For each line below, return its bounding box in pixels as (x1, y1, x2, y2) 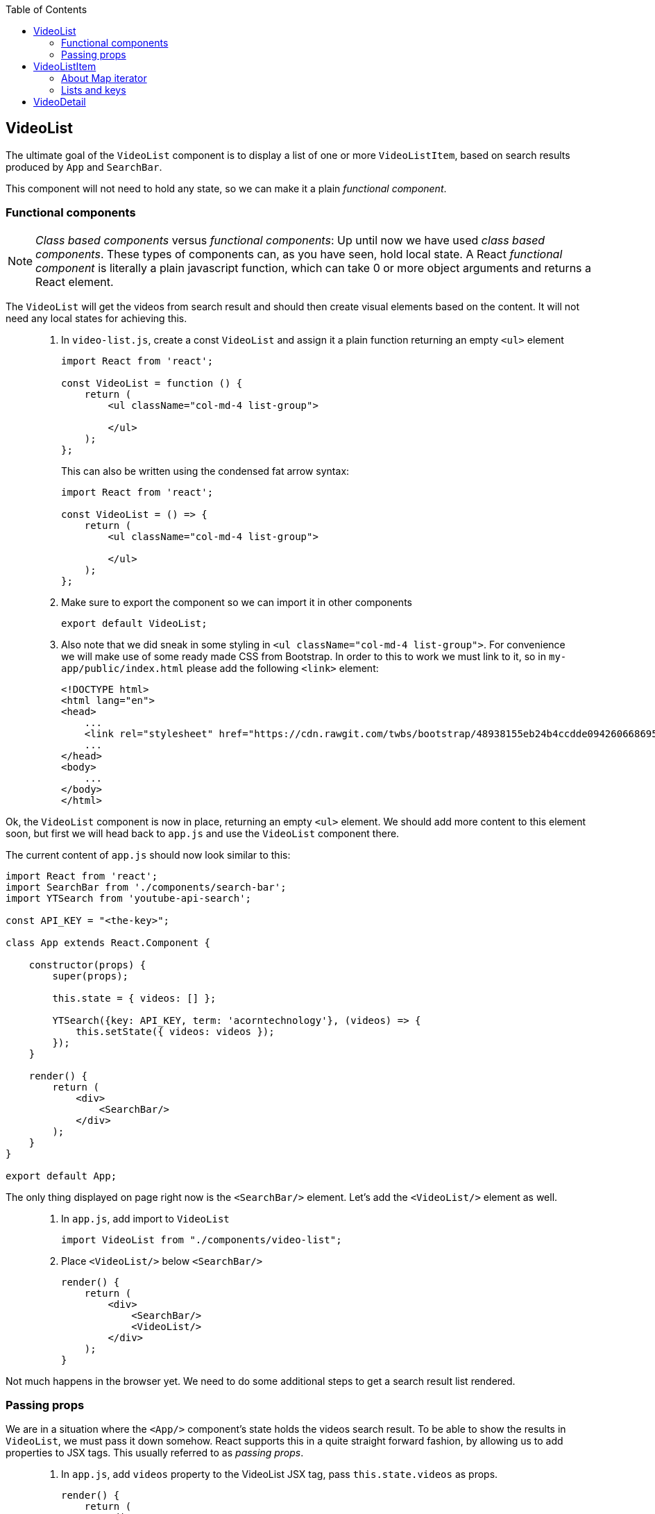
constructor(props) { (28, 959, 146, 970)
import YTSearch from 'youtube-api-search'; (6, 892, 252, 904)
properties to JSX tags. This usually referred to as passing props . (6, 1447, 304, 1459)
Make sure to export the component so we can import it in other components (61, 596, 412, 608)
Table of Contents (6, 3, 87, 15)
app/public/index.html (61, 662, 185, 674)
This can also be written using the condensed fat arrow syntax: (61, 464, 350, 477)
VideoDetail (33, 96, 86, 108)
